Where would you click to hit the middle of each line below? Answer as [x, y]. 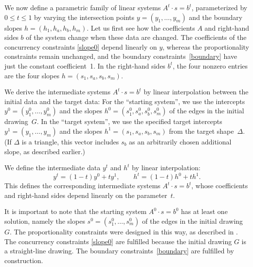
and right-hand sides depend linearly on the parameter [86, 195]
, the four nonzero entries [210, 65]
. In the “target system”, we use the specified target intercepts [129, 121]
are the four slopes [32, 75]
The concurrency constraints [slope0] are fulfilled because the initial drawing [118, 241]
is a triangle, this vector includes [70, 141]
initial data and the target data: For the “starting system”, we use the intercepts [125, 101]
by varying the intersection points [84, 17]
